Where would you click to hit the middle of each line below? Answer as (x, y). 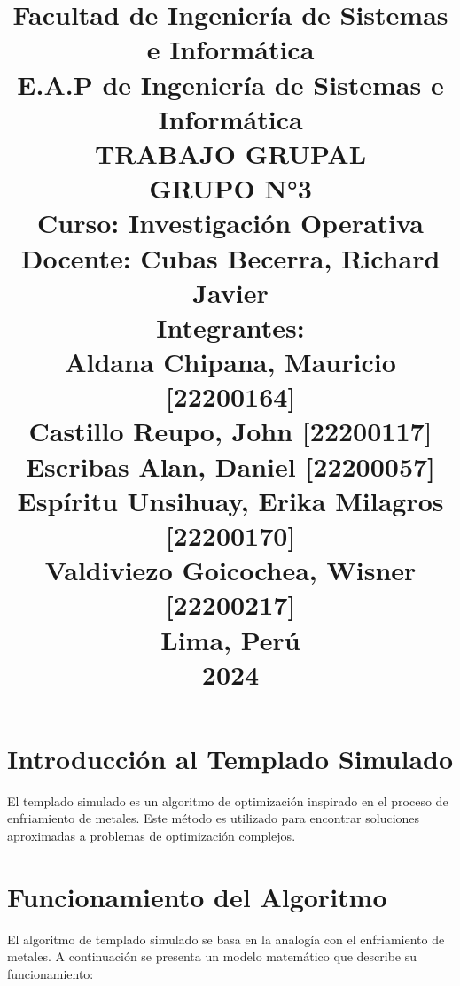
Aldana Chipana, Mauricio (230, 362)
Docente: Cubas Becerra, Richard (230, 257)
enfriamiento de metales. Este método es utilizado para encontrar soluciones (214, 818)
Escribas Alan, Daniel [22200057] (230, 466)
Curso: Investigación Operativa (230, 223)
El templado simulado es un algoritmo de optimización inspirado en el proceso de (228, 800)
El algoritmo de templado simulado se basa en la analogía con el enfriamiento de (226, 939)
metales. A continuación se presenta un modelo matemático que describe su (212, 956)
